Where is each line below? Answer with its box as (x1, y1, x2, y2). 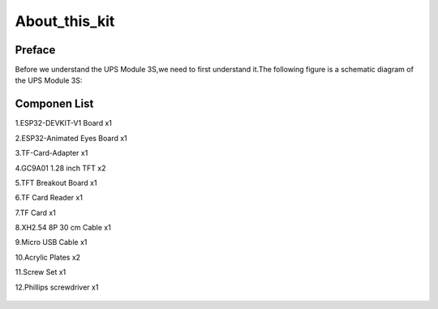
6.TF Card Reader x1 (15, 193, 83, 203)
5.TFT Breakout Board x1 (15, 178, 97, 187)
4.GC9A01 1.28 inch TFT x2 (15, 163, 106, 173)
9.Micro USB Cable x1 (15, 238, 88, 247)
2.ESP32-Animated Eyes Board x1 (15, 133, 127, 143)
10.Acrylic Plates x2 (15, 252, 81, 262)
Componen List (15, 97, 94, 111)
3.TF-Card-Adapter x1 (15, 148, 88, 158)
